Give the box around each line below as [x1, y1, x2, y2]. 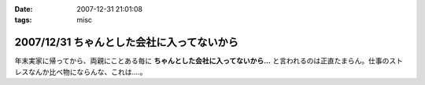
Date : [14, 5, 33, 13]
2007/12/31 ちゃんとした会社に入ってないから [14, 36, 239, 49]
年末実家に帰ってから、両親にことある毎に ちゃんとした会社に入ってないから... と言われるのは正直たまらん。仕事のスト [14, 56, 404, 66]
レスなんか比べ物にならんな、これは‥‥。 [14, 67, 147, 76]
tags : [14, 16, 32, 25]
